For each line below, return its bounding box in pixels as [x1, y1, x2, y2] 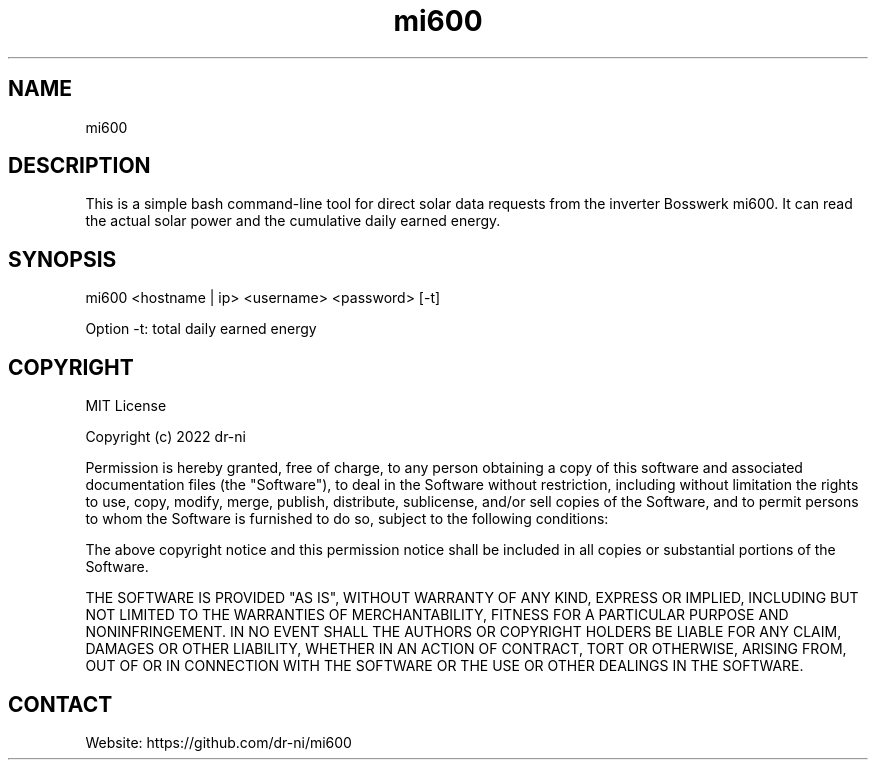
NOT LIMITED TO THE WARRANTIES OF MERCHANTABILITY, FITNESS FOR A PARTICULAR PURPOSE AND [85, 606, 789, 624]
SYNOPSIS [8, 246, 117, 272]
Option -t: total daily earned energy [85, 320, 317, 338]
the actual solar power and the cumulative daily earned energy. [85, 212, 501, 230]
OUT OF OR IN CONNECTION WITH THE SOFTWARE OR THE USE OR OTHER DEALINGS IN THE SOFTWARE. [85, 657, 804, 675]
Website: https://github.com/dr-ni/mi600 [85, 733, 352, 751]
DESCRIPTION [8, 153, 151, 179]
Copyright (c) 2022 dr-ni [85, 428, 246, 446]
